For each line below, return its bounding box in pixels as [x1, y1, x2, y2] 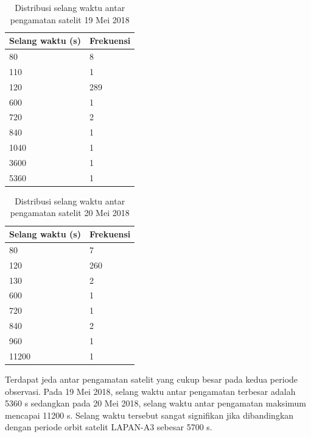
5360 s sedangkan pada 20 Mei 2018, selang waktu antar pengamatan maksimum [5, 397, 306, 410]
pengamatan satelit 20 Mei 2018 [10, 206, 130, 219]
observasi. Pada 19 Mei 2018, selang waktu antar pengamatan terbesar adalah [5, 385, 296, 397]
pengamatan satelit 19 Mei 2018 [10, 13, 130, 26]
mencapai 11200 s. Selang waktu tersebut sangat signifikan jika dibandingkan [5, 408, 294, 421]
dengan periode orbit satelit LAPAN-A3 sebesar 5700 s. [5, 421, 212, 433]
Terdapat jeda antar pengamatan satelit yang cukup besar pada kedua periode [5, 372, 298, 385]
